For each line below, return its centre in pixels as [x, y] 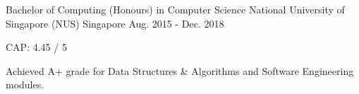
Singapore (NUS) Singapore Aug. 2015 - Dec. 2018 [115, 23]
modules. [25, 84]
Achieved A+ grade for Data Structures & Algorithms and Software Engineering [180, 70]
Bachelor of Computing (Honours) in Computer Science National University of [175, 9]
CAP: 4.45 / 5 [36, 47]
